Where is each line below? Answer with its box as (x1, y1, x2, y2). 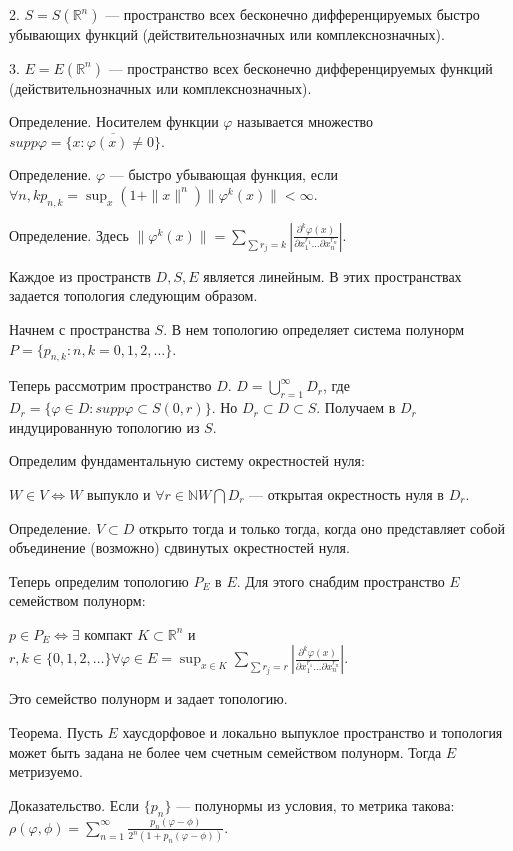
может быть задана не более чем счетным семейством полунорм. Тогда (9, 741, 442, 762)
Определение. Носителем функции (9, 111, 219, 132)
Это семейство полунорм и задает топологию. (9, 688, 288, 709)
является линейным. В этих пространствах (203, 265, 462, 286)
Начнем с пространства (9, 318, 150, 339)
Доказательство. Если (9, 794, 140, 815)
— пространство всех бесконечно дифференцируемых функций (108, 57, 493, 78)
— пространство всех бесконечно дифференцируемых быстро (105, 4, 480, 24)
